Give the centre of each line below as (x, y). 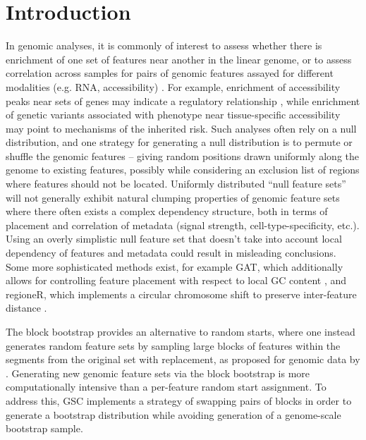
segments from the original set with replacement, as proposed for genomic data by (183, 359)
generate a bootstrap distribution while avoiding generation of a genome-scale (173, 414)
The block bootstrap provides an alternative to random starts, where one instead (181, 331)
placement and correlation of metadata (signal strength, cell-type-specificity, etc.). (183, 225)
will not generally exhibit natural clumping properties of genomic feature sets (173, 197)
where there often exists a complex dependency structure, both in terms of (167, 211)
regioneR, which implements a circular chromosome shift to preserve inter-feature (181, 294)
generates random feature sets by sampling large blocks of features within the (173, 345)
